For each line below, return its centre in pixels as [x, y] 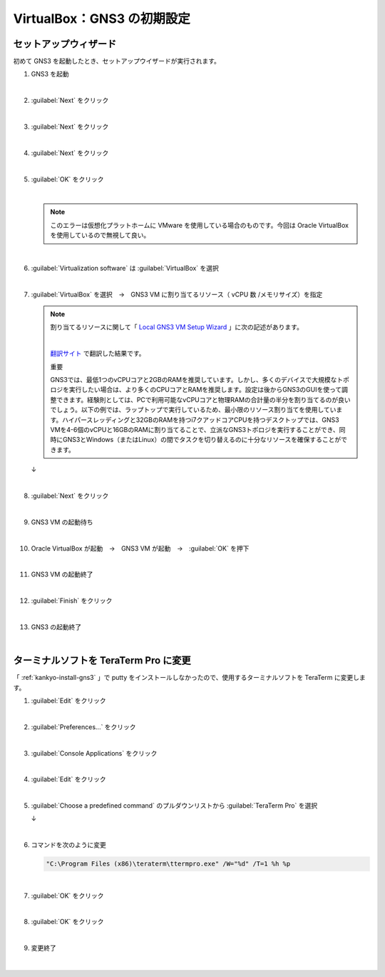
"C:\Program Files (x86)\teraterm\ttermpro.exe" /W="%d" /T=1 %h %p [168, 864]
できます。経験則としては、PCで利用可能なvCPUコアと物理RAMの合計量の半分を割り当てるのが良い [203, 399]
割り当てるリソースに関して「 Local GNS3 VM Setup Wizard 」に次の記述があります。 [176, 327]
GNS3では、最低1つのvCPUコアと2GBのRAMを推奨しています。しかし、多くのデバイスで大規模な [194, 380]
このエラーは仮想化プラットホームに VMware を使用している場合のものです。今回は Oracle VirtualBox [200, 225]
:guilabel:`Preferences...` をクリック [83, 727]
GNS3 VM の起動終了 [62, 574]
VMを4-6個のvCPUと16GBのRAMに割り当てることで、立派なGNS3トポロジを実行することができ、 [195, 430]
